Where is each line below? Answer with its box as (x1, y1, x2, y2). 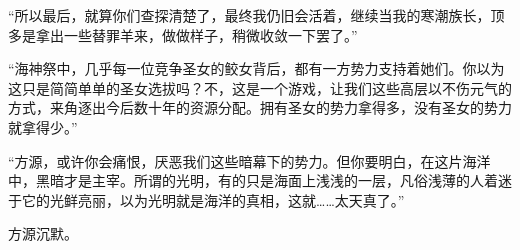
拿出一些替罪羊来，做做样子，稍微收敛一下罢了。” (35, 24, 358, 45)
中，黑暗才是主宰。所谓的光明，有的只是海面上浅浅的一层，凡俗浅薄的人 (8, 170, 484, 191)
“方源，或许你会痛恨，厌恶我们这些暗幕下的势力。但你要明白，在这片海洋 (8, 150, 491, 171)
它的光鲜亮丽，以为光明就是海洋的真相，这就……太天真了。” (21, 189, 405, 210)
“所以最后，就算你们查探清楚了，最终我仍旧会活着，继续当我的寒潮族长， (8, 5, 491, 25)
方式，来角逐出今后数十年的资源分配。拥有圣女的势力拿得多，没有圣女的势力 (8, 97, 512, 118)
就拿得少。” (8, 116, 78, 137)
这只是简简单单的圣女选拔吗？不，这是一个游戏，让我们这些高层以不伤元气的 (8, 77, 512, 98)
